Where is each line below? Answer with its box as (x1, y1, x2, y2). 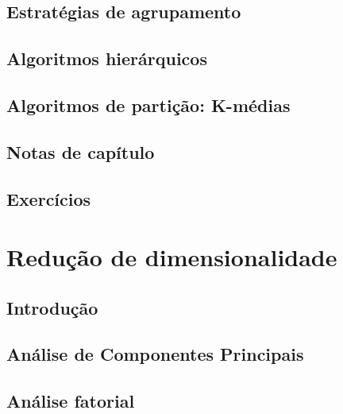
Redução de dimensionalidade (6, 241, 337, 273)
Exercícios (6, 186, 91, 211)
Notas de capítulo (6, 139, 155, 164)
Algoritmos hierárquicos (6, 46, 207, 71)
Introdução (6, 295, 98, 319)
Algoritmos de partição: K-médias (6, 92, 291, 117)
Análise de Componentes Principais (6, 342, 304, 366)
